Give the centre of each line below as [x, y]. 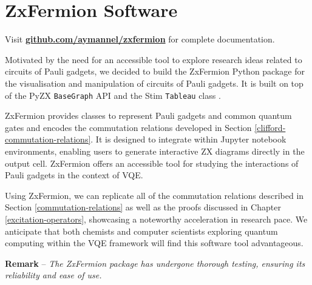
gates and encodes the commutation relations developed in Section [128, 127]
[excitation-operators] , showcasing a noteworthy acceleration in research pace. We [156, 219]
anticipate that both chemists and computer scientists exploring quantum [141, 231]
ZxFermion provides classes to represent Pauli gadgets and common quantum [148, 116]
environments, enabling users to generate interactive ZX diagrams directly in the [155, 151]
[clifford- [270, 127]
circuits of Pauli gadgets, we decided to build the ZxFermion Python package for [155, 71]
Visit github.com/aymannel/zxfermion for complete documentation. [140, 39]
